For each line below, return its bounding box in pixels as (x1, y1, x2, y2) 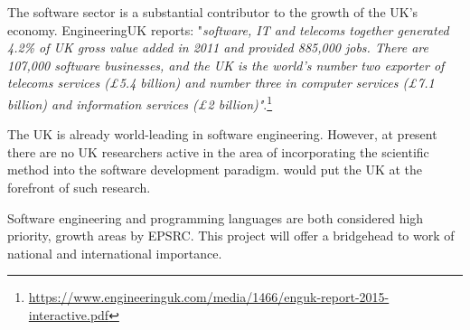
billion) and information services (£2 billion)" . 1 (7, 91, 273, 113)
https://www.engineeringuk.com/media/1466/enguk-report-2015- (28, 288, 390, 306)
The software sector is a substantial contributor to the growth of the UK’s (7, 3, 418, 21)
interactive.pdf (28, 305, 109, 324)
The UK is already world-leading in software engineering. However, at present (7, 125, 437, 144)
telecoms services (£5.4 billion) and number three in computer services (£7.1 (7, 73, 435, 92)
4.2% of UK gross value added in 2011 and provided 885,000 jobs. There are (7, 38, 428, 57)
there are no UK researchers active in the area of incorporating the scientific (7, 142, 429, 161)
